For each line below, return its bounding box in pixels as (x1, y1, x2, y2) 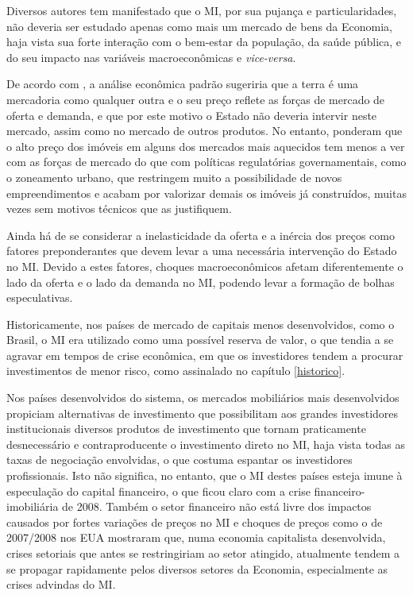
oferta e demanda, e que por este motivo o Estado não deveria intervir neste (6, 106, 377, 123)
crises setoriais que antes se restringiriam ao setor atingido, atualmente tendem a (6, 545, 400, 561)
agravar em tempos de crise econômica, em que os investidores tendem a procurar (6, 346, 403, 363)
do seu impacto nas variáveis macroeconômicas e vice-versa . (6, 48, 296, 65)
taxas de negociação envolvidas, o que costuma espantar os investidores (6, 451, 353, 468)
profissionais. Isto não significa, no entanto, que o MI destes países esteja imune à (6, 467, 403, 484)
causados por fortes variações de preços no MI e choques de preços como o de (6, 513, 383, 530)
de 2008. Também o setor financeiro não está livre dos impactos (62, 498, 372, 515)
